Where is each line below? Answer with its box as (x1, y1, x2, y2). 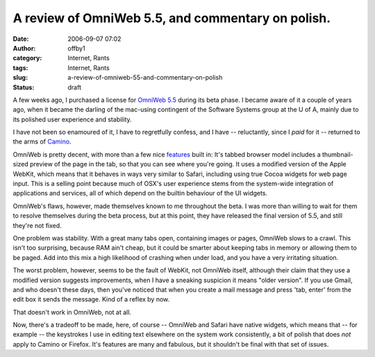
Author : (12, 44, 36, 52)
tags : (12, 63, 28, 72)
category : (12, 54, 42, 62)
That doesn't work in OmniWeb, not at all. (12, 308, 132, 316)
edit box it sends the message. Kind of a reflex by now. (12, 295, 170, 304)
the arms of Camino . (12, 137, 72, 146)
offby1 (67, 44, 86, 52)
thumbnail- (322, 150, 353, 159)
